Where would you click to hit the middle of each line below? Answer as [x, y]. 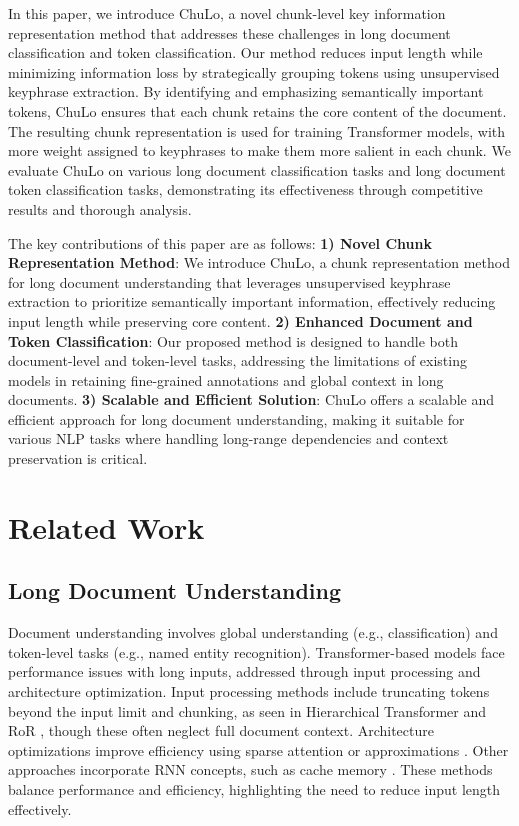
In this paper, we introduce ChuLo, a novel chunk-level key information [227, 13]
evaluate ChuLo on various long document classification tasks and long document [257, 169]
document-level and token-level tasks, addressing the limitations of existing [237, 360]
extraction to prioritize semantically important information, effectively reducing [252, 301]
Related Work [106, 526]
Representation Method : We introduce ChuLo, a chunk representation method [259, 262]
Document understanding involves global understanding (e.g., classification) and [253, 632]
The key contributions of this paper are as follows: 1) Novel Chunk [220, 242]
